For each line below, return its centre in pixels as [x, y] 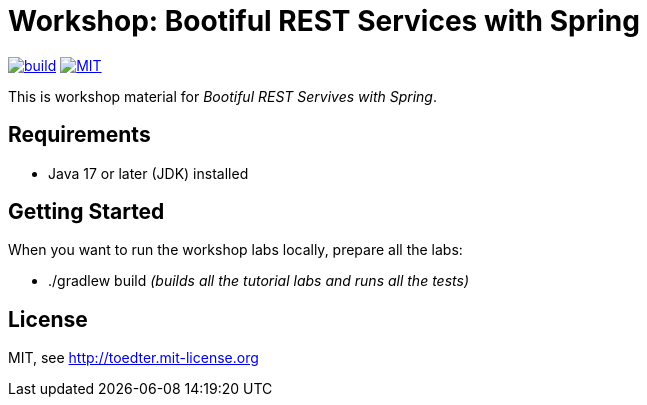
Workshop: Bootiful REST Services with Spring [324, 21]
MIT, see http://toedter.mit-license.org [133, 358]
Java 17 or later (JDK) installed [148, 173]
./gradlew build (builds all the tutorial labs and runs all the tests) [258, 281]
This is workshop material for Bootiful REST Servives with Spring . [222, 96]
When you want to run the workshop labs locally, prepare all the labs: [235, 250]
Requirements [79, 135]
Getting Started [86, 212]
